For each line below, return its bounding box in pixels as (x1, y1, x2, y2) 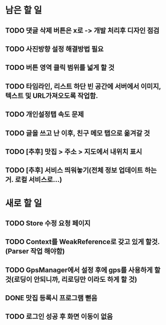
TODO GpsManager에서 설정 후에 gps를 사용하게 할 (5, 266, 160, 274)
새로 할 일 (5, 197, 42, 209)
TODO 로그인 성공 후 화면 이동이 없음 (5, 312, 113, 321)
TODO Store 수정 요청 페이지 (5, 219, 91, 228)
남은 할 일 (5, 5, 42, 16)
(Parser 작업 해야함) (5, 247, 65, 256)
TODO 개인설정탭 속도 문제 (5, 110, 84, 119)
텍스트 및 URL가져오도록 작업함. (5, 91, 98, 100)
